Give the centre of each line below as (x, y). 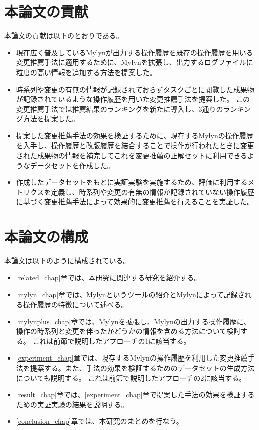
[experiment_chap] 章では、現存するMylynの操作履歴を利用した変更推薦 (132, 358)
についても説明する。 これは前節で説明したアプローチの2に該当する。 (131, 377)
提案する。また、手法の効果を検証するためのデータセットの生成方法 (142, 367)
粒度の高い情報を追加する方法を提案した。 (86, 72)
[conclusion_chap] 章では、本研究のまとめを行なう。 (99, 421)
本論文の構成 (46, 236)
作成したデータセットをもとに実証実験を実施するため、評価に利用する (132, 182)
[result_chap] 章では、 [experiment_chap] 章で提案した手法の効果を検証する (135, 395)
